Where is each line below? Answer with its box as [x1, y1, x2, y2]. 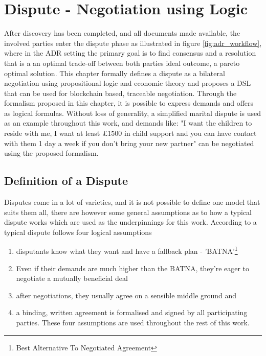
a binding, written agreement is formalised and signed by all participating [16, 307, 248, 318]
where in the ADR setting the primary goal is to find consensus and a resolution [4, 48, 256, 58]
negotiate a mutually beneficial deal [16, 273, 128, 283]
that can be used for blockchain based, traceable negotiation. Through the [4, 87, 237, 98]
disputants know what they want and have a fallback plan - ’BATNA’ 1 [16, 244, 238, 256]
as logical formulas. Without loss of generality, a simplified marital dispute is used [4, 107, 261, 118]
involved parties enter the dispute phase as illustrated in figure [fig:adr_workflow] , [4, 37, 262, 48]
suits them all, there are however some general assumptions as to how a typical [4, 206, 252, 217]
